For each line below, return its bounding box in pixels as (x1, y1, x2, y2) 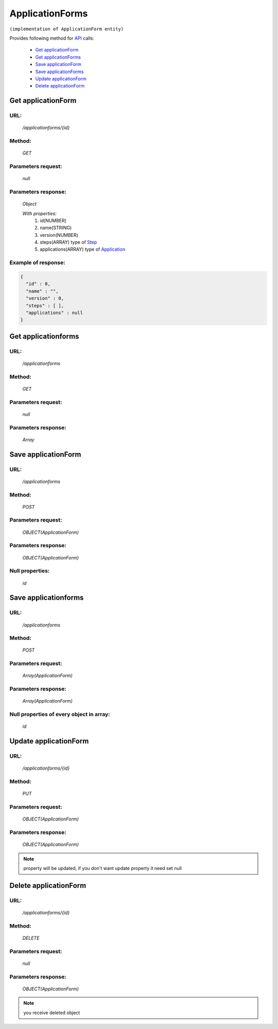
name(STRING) (40, 224, 72, 231)
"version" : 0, (26, 295, 64, 301)
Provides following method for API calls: (9, 35, 95, 41)
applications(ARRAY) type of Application (40, 246, 126, 252)
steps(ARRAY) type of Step (40, 239, 97, 246)
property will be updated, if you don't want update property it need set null (23, 865, 182, 871)
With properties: (22, 210, 57, 216)
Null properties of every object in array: (9, 711, 110, 718)
